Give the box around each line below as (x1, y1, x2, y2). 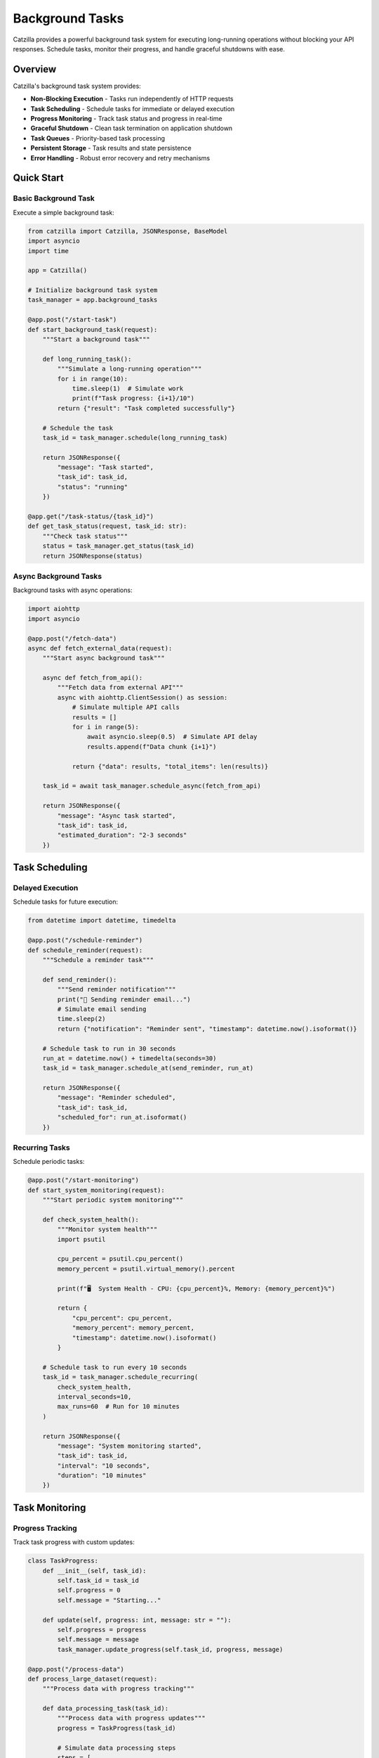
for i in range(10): (57, 375, 128, 383)
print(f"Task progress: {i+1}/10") (72, 394, 194, 402)
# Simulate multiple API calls (72, 703, 180, 712)
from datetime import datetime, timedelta (27, 916, 176, 925)
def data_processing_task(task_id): (42, 1705, 168, 1712)
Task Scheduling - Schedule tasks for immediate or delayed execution (30, 104, 235, 113)
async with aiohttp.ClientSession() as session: (57, 693, 228, 701)
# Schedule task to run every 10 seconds (42, 1363, 187, 1371)
